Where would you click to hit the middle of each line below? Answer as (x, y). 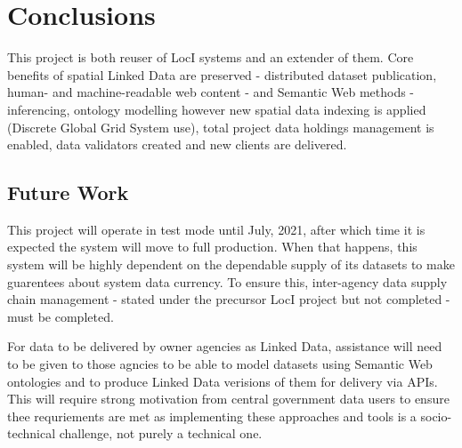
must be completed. (61, 316)
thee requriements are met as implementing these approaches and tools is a (212, 416)
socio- (436, 416)
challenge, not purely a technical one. (161, 433)
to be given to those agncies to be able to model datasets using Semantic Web (220, 364)
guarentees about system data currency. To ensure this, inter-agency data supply (227, 281)
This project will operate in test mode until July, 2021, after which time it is (216, 229)
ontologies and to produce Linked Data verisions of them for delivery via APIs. (223, 381)
